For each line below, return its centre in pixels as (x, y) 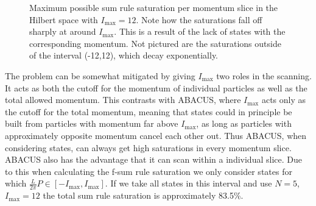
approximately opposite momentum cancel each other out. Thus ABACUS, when (156, 135)
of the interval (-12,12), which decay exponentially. (124, 55)
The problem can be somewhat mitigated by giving (100, 75)
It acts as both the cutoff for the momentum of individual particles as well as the (156, 87)
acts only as (284, 100)
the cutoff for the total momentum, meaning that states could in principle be (149, 111)
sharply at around (63, 31)
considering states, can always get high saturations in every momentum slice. (148, 147)
